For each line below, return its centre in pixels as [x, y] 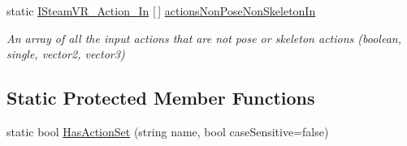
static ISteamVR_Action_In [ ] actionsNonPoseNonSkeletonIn [161, 11]
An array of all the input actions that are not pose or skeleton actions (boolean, [204, 38]
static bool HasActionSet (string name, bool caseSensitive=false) [168, 131]
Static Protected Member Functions [161, 98]
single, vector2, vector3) [66, 54]
